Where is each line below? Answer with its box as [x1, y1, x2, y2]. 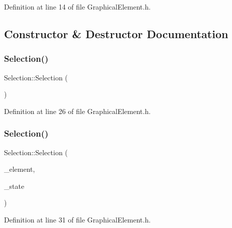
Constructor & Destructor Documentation [4, 26, 228, 41]
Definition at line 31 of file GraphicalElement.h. [4, 214, 151, 224]
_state [4, 180, 25, 191]
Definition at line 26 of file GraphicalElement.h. [4, 105, 151, 116]
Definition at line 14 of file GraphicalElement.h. [4, 2, 151, 12]
